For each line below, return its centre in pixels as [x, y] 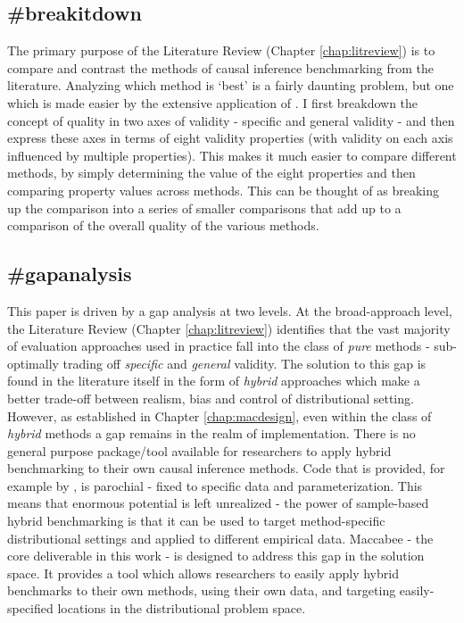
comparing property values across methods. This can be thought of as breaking [224, 190]
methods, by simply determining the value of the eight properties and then [211, 173]
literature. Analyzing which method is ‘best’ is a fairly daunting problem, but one [231, 85]
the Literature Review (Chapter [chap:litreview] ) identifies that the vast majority [229, 328]
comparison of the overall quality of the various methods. [163, 225]
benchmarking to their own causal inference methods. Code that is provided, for [226, 468]
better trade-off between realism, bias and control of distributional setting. [211, 398]
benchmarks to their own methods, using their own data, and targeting [202, 590]
